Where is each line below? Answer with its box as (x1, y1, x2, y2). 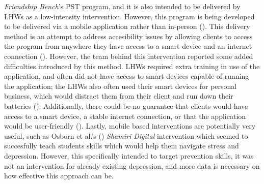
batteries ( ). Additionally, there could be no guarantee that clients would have (4, 100, 248, 111)
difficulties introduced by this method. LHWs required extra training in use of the (4, 60, 260, 71)
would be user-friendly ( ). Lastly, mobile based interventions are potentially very (4, 120, 256, 131)
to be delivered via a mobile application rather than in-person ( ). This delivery (4, 21, 250, 32)
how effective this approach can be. (4, 170, 114, 181)
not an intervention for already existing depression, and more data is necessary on (4, 160, 260, 171)
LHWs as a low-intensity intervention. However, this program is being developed (4, 11, 255, 21)
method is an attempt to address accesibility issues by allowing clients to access (4, 30, 253, 41)
